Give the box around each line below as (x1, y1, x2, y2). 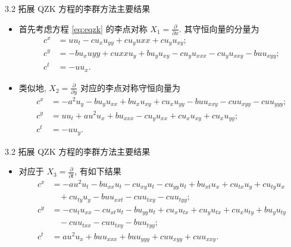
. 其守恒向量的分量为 (179, 22, 259, 35)
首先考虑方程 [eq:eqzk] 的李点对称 (18, 22, 148, 35)
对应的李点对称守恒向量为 (80, 81, 180, 93)
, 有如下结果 (74, 165, 121, 177)
